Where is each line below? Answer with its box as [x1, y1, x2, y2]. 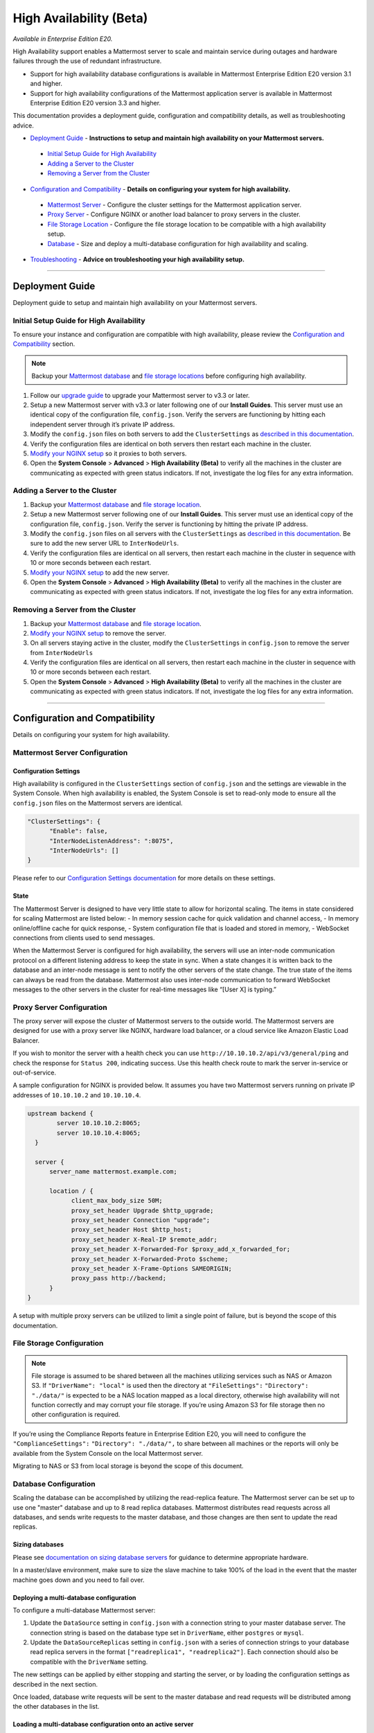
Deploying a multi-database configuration [12, 1593, 136, 1601]
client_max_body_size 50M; [71, 1196, 163, 1205]
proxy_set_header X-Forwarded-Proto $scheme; [71, 1255, 229, 1263]
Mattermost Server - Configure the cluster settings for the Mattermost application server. [47, 201, 301, 209]
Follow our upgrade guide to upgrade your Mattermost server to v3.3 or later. [30, 391, 250, 399]
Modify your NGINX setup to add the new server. [30, 568, 170, 577]
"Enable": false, [49, 827, 109, 835]
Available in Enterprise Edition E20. [12, 35, 113, 43]
